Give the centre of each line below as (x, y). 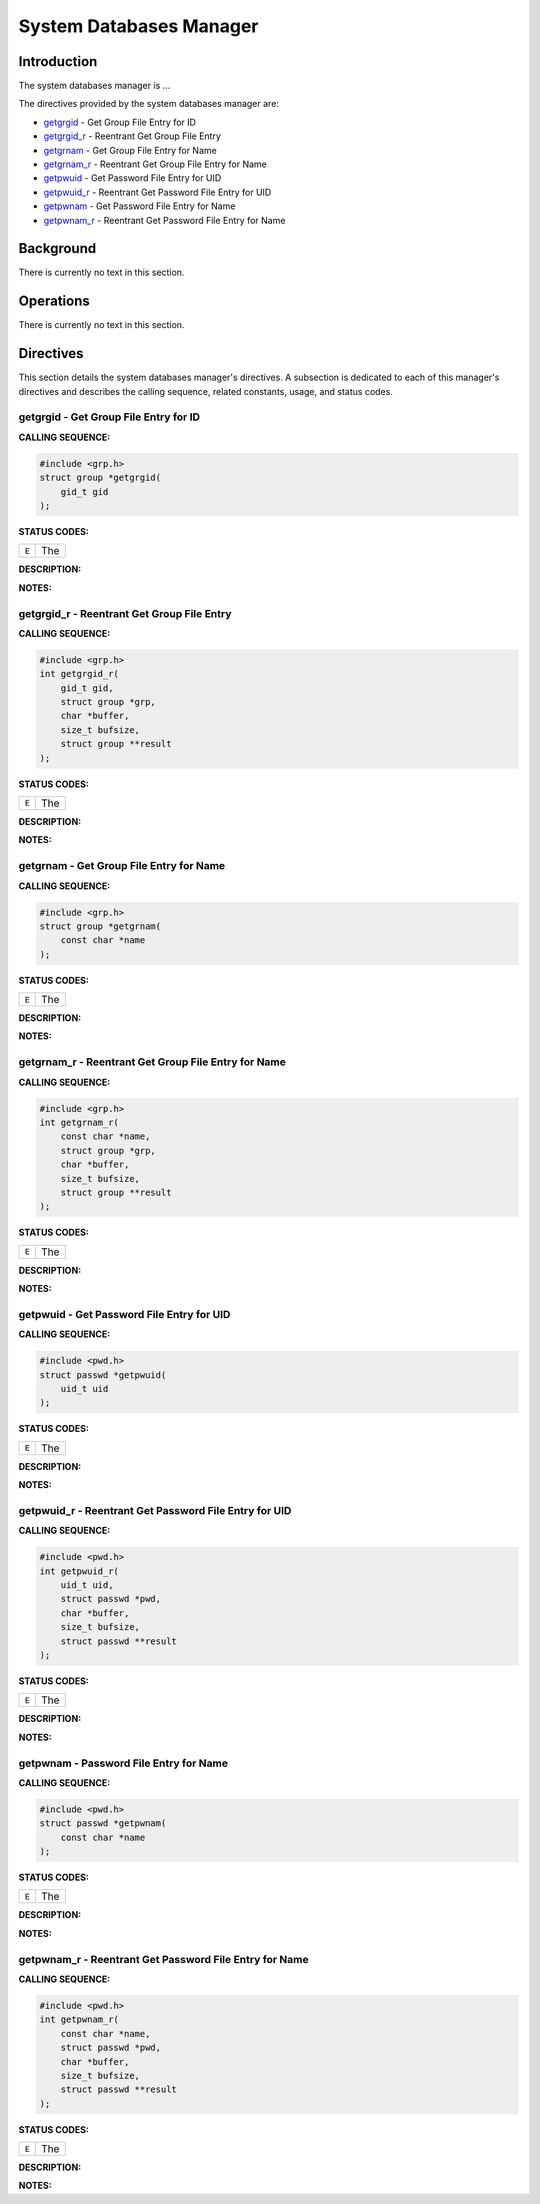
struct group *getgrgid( (100, 478)
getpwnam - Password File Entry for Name (123, 1763)
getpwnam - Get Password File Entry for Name (139, 206)
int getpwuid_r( (79, 1571)
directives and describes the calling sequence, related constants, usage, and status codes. (206, 391)
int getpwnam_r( (79, 2019)
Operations (54, 301)
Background (57, 248)
